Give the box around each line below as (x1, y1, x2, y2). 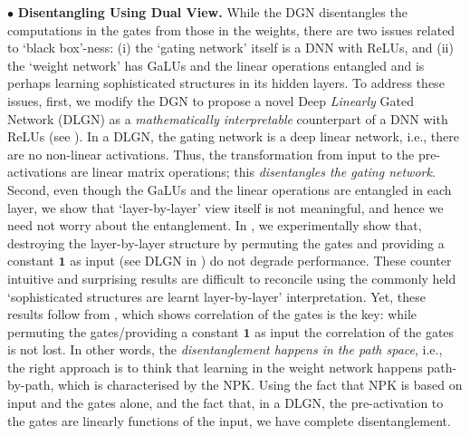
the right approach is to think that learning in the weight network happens (7, 357, 423, 376)
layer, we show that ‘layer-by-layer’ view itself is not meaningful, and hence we (7, 198, 444, 217)
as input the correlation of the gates (254, 322, 455, 341)
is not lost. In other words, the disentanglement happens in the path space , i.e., (7, 340, 443, 359)
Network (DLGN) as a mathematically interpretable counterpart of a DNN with (7, 109, 448, 128)
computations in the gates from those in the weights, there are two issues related (7, 20, 456, 39)
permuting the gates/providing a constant (7, 322, 239, 341)
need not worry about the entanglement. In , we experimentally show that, (7, 216, 422, 235)
